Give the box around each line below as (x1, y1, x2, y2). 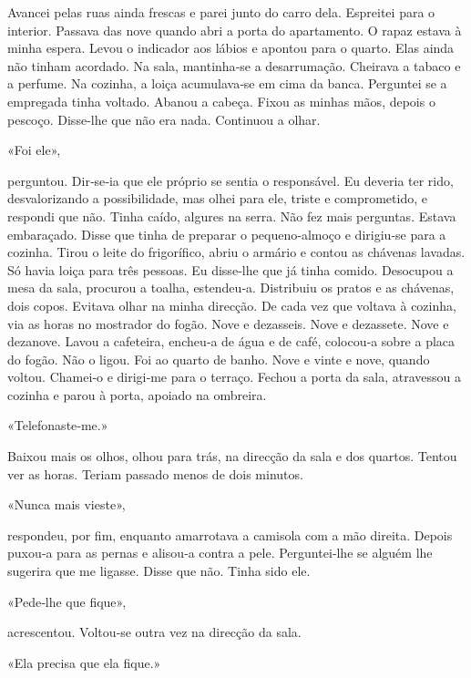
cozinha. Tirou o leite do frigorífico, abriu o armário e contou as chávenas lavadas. (7, 242, 466, 262)
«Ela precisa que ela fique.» (7, 652, 161, 672)
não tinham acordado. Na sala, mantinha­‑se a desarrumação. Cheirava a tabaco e (7, 56, 461, 75)
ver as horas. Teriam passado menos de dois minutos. (7, 464, 303, 483)
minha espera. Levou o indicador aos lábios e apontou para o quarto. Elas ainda (7, 38, 455, 57)
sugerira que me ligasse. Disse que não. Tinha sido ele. (7, 561, 311, 580)
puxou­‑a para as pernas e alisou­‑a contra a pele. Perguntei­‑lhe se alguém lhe (7, 543, 433, 562)
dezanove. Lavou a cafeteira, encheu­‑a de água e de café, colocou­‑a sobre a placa (7, 332, 456, 351)
